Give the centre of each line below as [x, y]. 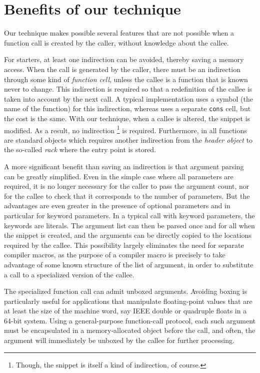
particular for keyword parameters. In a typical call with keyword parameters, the [129, 215]
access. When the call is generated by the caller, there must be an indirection [122, 69]
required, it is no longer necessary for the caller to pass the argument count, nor [127, 186]
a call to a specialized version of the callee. [69, 274]
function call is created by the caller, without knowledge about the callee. [116, 42]
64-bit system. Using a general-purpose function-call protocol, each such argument [130, 320]
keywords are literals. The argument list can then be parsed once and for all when [129, 225]
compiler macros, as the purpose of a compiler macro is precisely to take [115, 255]
